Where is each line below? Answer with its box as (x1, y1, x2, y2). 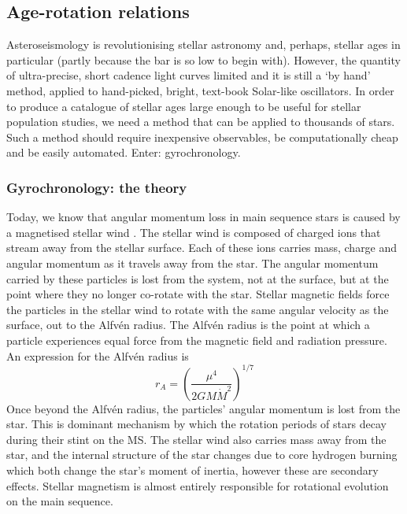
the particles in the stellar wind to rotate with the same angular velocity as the (6, 301, 389, 317)
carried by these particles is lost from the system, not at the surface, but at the (6, 270, 389, 287)
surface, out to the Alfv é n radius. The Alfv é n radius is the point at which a (6, 316, 370, 333)
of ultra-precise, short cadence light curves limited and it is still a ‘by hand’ (6, 67, 371, 83)
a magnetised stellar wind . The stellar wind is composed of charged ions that (6, 224, 381, 240)
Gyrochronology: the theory (6, 177, 187, 197)
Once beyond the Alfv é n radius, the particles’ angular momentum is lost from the (6, 400, 401, 416)
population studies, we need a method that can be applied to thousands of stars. (6, 113, 395, 130)
